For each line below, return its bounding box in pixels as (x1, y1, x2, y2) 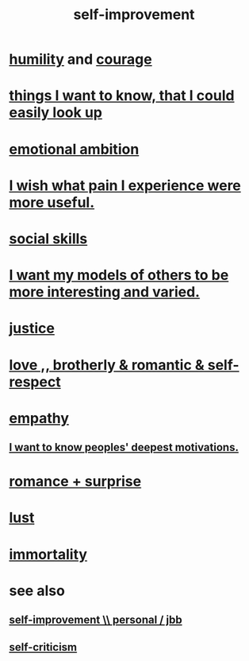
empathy (9, 409, 70, 427)
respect (9, 372, 62, 391)
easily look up (9, 103, 102, 122)
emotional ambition (9, 140, 140, 158)
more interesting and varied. (9, 283, 201, 301)
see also (9, 581, 66, 600)
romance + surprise (9, 472, 142, 491)
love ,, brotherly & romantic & (9, 356, 205, 374)
